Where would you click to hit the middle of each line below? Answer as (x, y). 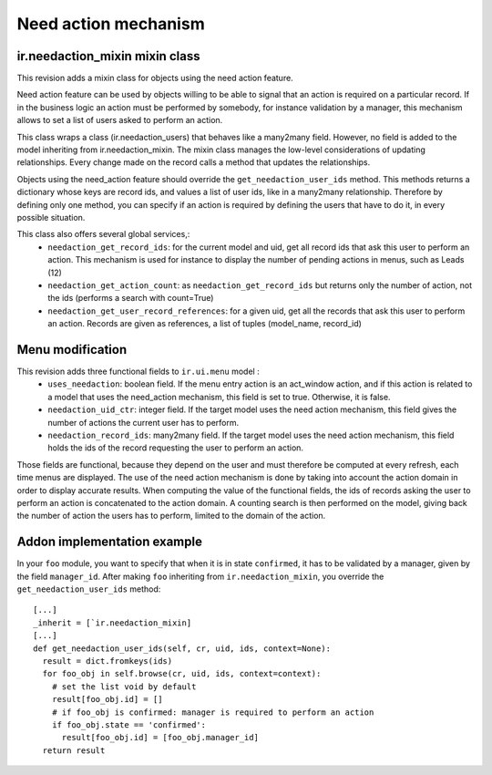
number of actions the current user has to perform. (143, 422)
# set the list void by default (124, 687)
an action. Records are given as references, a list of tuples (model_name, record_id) (205, 324)
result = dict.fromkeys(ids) (108, 661)
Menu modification (72, 350)
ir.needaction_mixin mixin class (108, 56)
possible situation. (51, 217)
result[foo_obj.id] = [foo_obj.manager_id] (160, 738)
